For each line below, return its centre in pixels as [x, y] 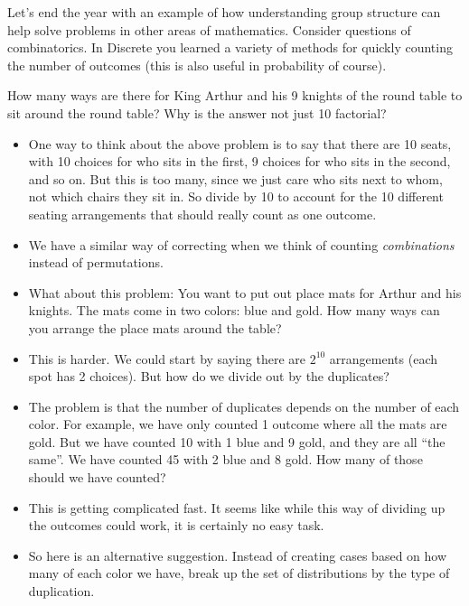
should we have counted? [97, 477]
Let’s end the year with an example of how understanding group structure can [224, 12]
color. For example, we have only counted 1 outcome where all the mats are [238, 424]
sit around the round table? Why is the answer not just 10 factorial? [197, 112]
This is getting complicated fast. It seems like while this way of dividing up [237, 507]
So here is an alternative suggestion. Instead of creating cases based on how [238, 555]
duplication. [61, 591]
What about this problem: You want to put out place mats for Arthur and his [245, 292]
